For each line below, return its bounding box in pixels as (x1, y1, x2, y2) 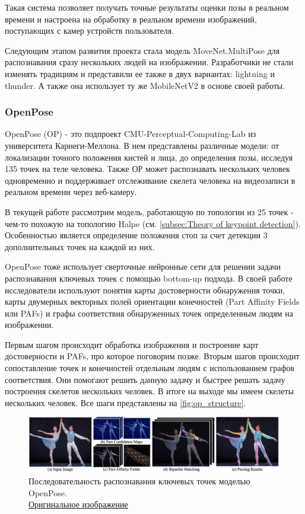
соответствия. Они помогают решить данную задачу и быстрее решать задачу (5, 373, 285, 385)
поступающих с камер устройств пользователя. (5, 24, 174, 37)
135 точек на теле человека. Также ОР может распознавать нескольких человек (5, 162, 290, 175)
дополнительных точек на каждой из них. (5, 240, 155, 253)
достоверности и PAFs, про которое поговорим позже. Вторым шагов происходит (5, 350, 300, 362)
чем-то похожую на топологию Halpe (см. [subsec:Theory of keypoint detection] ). (5, 217, 301, 229)
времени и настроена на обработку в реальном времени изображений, (5, 12, 257, 25)
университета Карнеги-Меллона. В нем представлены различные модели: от (5, 139, 279, 151)
